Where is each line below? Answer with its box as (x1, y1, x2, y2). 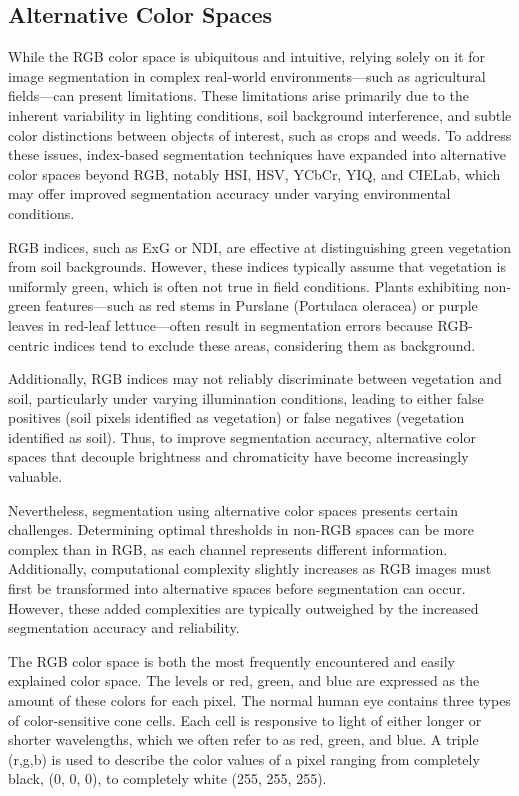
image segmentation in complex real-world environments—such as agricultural (8, 65, 486, 86)
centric (8, 334, 49, 355)
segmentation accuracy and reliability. (8, 617, 240, 638)
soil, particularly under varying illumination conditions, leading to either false (8, 387, 484, 408)
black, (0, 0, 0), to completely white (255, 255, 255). (8, 768, 327, 789)
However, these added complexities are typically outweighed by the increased (8, 597, 479, 618)
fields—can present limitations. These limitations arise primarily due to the (8, 85, 470, 106)
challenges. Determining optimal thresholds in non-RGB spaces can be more (8, 519, 474, 540)
